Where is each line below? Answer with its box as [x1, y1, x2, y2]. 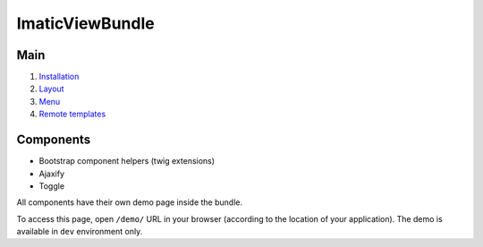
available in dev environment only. [16, 226, 143, 237]
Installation [38, 72, 80, 82]
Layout [38, 83, 64, 94]
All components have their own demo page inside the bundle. [16, 197, 243, 208]
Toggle [38, 180, 65, 192]
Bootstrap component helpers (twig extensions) [38, 156, 215, 166]
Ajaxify [38, 168, 64, 179]
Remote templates [38, 108, 106, 120]
